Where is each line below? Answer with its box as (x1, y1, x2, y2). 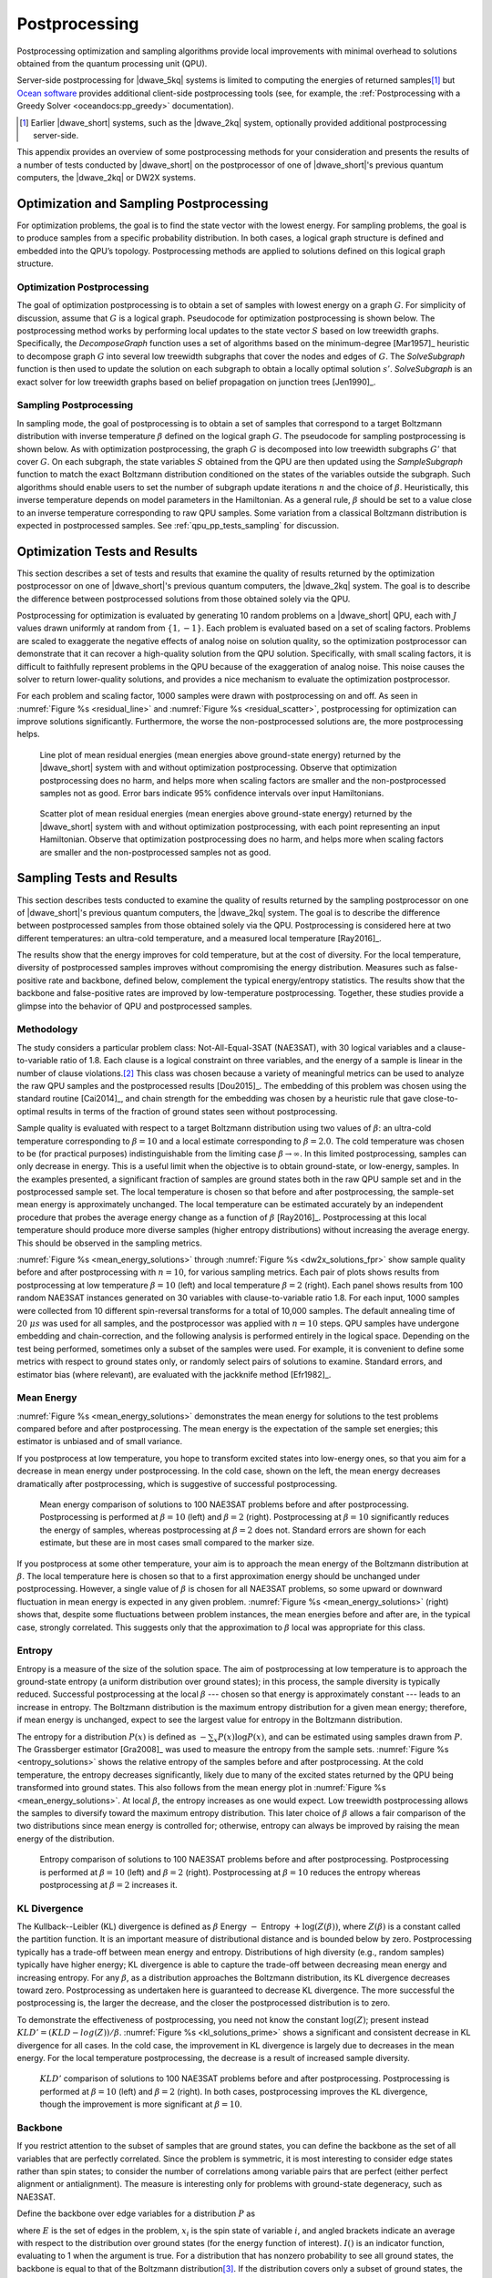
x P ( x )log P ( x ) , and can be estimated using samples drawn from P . (213, 1731, 463, 1744)
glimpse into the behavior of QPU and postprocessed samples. (16, 1000, 252, 1011)
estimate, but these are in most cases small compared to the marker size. (39, 1537, 314, 1548)
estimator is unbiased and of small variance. (16, 1436, 183, 1447)
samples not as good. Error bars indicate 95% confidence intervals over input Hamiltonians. (39, 788, 384, 799)
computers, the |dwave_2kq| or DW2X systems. (16, 172, 196, 183)
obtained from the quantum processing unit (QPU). (16, 57, 208, 68)
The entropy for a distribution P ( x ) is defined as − (16, 1731, 207, 1742)
